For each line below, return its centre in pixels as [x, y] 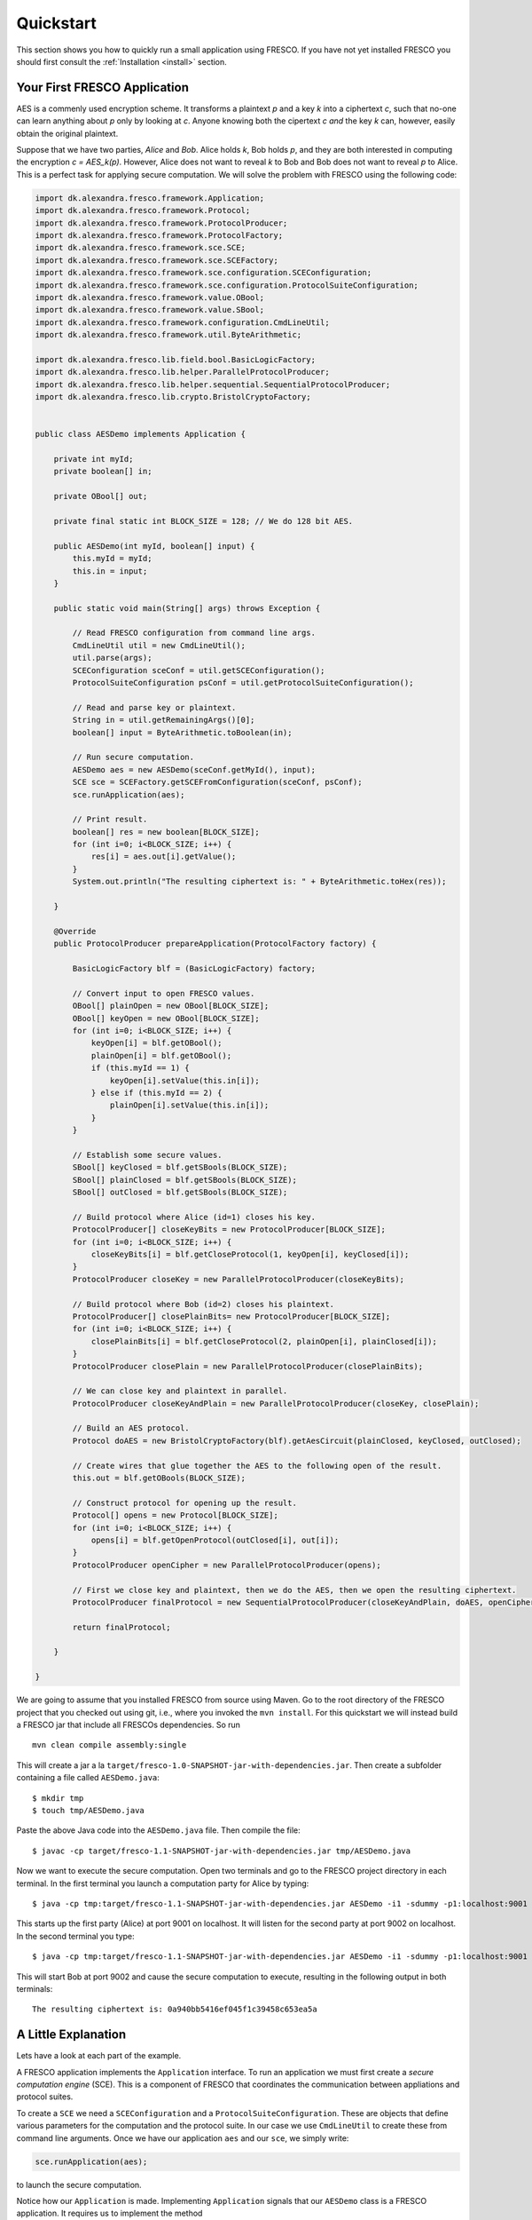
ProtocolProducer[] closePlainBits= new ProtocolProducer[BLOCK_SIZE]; [231, 1316]
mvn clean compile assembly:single [110, 1745]
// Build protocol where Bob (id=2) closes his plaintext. [203, 1304]
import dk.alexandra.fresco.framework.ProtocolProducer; [161, 223]
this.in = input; [110, 571]
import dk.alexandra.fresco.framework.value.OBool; [150, 297]
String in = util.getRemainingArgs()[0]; [164, 720]
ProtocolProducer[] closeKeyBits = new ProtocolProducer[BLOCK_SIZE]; [229, 1229]
